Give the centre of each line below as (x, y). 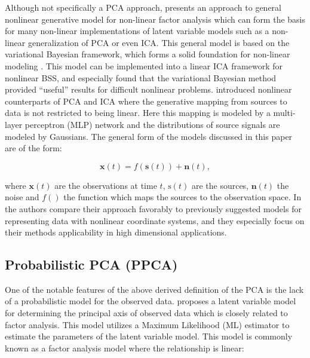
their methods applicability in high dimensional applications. (116, 232)
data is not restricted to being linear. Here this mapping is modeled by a (138, 113)
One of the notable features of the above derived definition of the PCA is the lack (154, 289)
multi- (284, 113)
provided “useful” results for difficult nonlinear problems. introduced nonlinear (148, 89)
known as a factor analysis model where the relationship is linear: (125, 348)
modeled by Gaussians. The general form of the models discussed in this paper (149, 136)
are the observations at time (106, 185)
